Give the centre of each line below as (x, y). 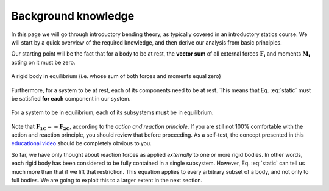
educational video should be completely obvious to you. (81, 143)
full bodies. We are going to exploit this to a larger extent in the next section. (107, 181)
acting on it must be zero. (43, 62)
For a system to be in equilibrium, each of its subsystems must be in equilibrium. (112, 112)
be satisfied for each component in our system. (71, 98)
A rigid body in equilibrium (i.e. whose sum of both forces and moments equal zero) (116, 76)
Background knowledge (73, 16)
